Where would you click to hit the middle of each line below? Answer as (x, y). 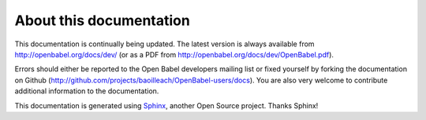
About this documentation (103, 20)
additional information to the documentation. (87, 91)
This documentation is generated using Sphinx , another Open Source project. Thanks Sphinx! (166, 105)
